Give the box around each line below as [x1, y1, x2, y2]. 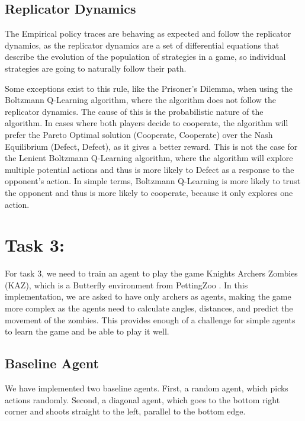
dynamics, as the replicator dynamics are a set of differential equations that [5, 38, 280, 51]
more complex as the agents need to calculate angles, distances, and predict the [5, 302, 293, 314]
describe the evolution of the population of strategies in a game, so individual [5, 50, 286, 63]
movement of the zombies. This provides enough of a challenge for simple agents [5, 313, 296, 326]
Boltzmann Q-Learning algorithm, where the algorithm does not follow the [5, 94, 276, 106]
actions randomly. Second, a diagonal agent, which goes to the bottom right [5, 393, 280, 406]
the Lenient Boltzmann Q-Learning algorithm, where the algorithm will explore [5, 152, 293, 164]
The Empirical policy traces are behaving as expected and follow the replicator [5, 27, 291, 40]
